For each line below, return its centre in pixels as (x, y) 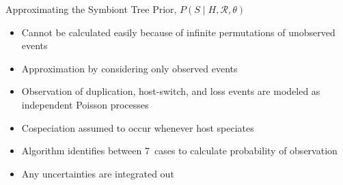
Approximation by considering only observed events (129, 68)
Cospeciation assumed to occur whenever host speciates (138, 127)
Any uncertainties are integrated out (98, 173)
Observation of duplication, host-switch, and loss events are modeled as (171, 91)
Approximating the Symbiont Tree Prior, (91, 9)
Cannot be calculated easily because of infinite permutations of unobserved (178, 32)
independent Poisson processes (85, 104)
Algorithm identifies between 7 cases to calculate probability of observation (179, 151)
